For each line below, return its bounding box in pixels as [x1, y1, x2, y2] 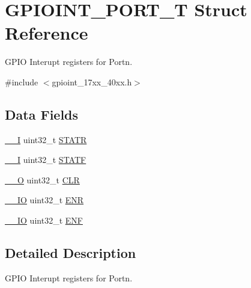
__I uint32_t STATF [5, 153, 86, 166]
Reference [5, 20, 88, 45]
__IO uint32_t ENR [5, 194, 84, 206]
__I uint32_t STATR [5, 133, 87, 146]
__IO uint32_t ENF [5, 214, 83, 227]
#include [5, 75, 38, 88]
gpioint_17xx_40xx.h [52, 75, 132, 88]
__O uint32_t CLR [5, 173, 80, 186]
